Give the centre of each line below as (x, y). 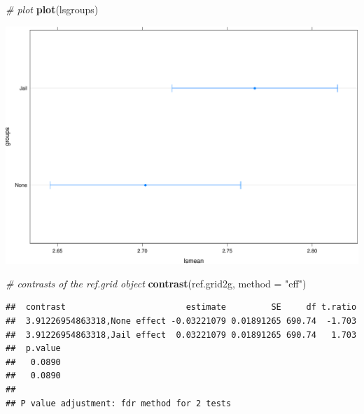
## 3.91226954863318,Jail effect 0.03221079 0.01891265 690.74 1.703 (181, 335)
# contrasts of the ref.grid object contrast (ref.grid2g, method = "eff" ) (156, 283)
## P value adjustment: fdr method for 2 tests (119, 403)
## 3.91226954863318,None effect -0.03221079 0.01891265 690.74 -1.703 (181, 321)
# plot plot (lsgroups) (52, 9)
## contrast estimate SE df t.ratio (181, 307)
